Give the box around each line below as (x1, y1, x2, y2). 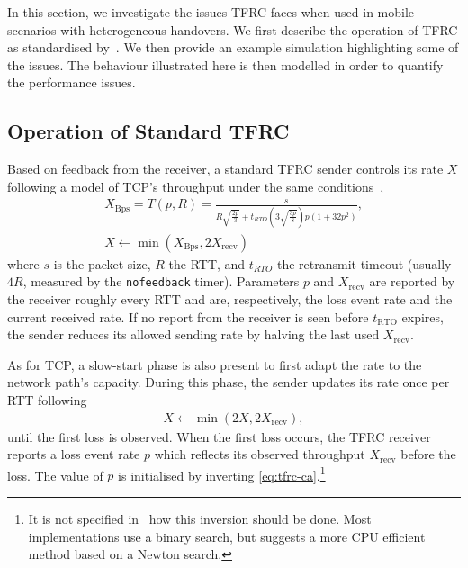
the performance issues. (7, 73, 136, 92)
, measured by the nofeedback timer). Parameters (22, 272, 300, 291)
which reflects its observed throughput (154, 445, 365, 464)
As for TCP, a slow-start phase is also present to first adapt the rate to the (7, 355, 422, 374)
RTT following (7, 390, 87, 409)
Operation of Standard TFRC (7, 117, 290, 145)
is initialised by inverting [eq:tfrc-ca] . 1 (118, 463, 326, 484)
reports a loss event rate (7, 445, 140, 464)
